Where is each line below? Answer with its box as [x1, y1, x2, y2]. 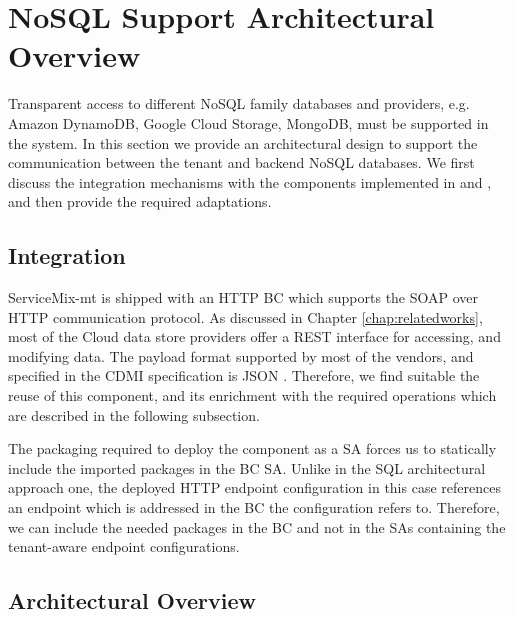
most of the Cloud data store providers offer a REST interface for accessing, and [8, 326, 501, 347]
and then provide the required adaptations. [8, 191, 272, 212]
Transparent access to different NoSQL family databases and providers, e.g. [8, 93, 470, 114]
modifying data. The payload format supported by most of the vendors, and [8, 345, 474, 366]
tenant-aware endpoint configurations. [8, 536, 240, 557]
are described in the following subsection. [8, 404, 260, 425]
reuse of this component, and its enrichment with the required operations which [8, 385, 497, 406]
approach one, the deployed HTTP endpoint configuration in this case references [8, 477, 501, 498]
